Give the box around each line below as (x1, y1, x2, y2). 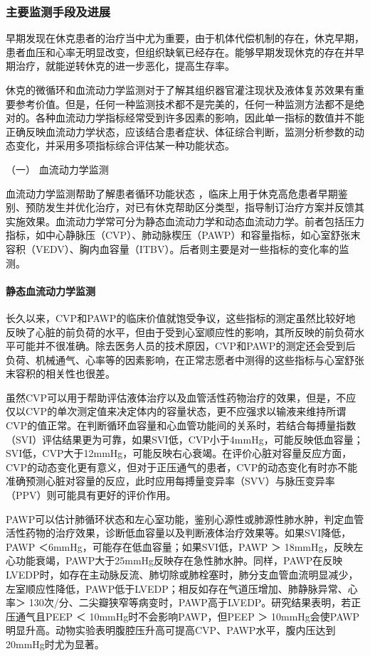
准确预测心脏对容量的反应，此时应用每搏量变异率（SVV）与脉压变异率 (6, 473, 335, 488)
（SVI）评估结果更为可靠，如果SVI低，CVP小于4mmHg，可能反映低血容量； (6, 431, 364, 446)
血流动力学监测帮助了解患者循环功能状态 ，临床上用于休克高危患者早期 (6, 185, 338, 200)
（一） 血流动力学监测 (6, 161, 109, 176)
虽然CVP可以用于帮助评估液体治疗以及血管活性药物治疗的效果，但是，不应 (6, 389, 356, 404)
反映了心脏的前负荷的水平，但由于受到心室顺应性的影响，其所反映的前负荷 (6, 324, 354, 339)
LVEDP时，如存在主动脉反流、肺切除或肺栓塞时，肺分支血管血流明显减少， (6, 567, 359, 582)
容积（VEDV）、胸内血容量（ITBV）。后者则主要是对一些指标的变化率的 (6, 241, 339, 256)
